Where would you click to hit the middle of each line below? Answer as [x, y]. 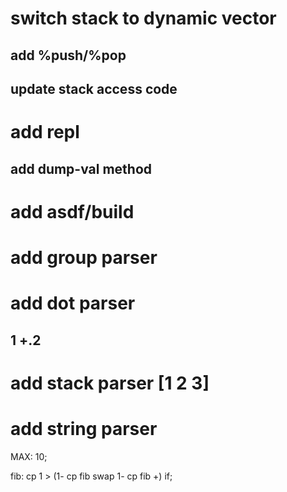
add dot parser [73, 303]
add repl [45, 132]
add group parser [84, 257]
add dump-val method [81, 168]
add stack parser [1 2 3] [110, 383]
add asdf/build [72, 211]
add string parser [84, 428]
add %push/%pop [68, 55]
